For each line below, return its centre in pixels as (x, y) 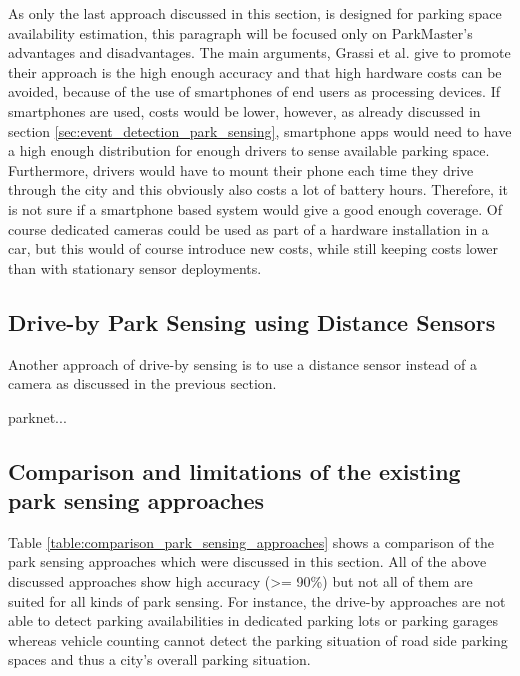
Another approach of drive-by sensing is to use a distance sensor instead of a (242, 363)
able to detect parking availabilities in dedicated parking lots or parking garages (253, 620)
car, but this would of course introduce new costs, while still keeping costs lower (253, 248)
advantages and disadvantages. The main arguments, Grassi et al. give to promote (259, 52)
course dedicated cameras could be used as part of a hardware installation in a (248, 228)
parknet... (37, 416)
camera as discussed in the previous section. (142, 383)
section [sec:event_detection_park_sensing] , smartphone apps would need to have (260, 130)
